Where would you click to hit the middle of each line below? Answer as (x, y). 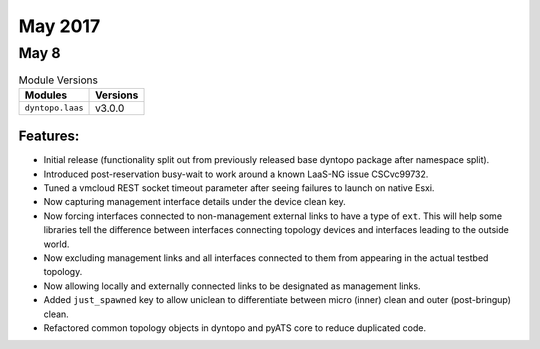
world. (56, 244)
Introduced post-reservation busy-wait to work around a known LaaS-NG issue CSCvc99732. (236, 174)
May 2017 (59, 26)
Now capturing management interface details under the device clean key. (194, 202)
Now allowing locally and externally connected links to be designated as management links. (232, 286)
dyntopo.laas (54, 108)
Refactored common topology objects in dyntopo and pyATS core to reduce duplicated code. (235, 327)
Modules (46, 95)
